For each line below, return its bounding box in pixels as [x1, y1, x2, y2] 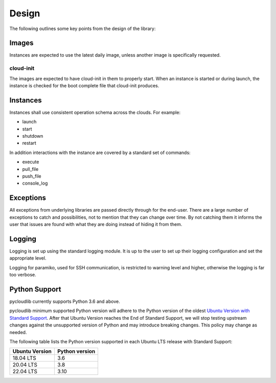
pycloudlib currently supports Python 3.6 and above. [9, 298, 120, 304]
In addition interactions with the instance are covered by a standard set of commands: [9, 149, 191, 156]
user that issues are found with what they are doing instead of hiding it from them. [9, 221, 182, 227]
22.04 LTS [12, 368, 38, 375]
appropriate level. [9, 255, 47, 261]
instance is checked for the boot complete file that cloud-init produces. [9, 82, 159, 89]
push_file [22, 173, 42, 180]
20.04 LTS [12, 361, 38, 368]
